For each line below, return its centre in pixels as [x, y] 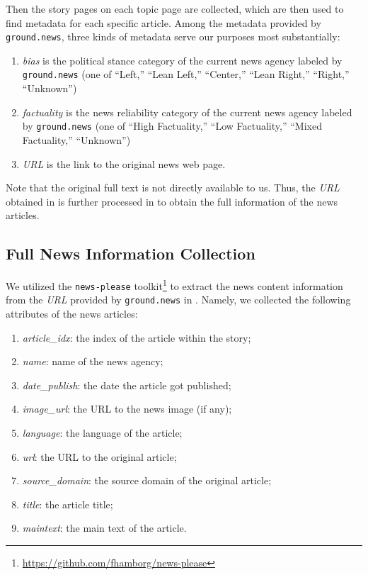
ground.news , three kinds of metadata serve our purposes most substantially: [173, 37]
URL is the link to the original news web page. [124, 163]
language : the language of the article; [102, 433]
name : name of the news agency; [93, 361]
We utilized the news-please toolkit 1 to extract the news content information [174, 285]
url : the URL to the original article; [99, 456]
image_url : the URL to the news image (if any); [127, 409]
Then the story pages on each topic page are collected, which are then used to [175, 9]
